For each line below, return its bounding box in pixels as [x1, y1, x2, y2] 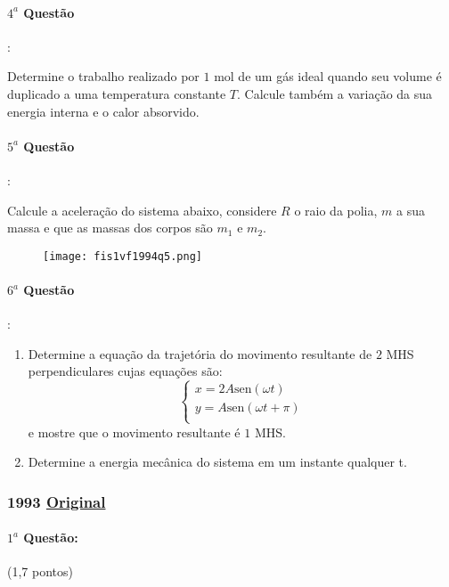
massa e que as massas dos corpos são [7, 218, 213, 237]
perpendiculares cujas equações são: [28, 362, 223, 380]
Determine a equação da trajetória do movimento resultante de [28, 344, 372, 363]
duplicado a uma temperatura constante [7, 84, 226, 102]
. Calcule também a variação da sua [237, 84, 433, 102]
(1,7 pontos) [7, 562, 73, 581]
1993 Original [7, 490, 106, 512]
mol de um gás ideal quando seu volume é [214, 67, 442, 86]
